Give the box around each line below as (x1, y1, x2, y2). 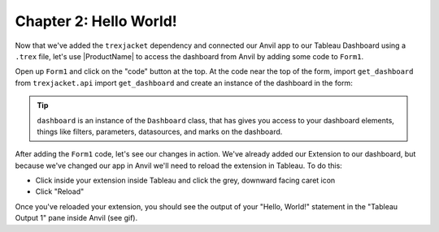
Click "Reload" (35, 187, 85, 196)
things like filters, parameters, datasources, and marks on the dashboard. (37, 127, 283, 136)
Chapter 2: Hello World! (15, 12, 178, 30)
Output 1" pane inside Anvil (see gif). (15, 213, 138, 223)
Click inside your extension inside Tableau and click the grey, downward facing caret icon (35, 175, 336, 186)
